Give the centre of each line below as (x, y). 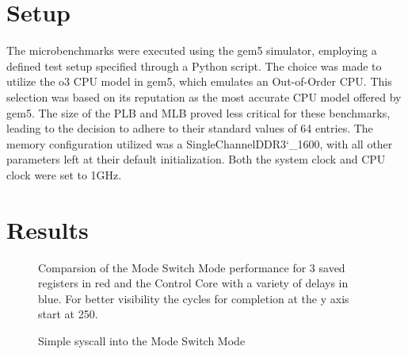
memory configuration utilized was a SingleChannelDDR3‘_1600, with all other (200, 143)
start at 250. (68, 314)
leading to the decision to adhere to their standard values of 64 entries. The (190, 128)
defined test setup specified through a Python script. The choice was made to (194, 65)
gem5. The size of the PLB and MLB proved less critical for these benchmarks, (198, 112)
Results (48, 229)
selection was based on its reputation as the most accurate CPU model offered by (204, 96)
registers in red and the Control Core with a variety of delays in (193, 283)
